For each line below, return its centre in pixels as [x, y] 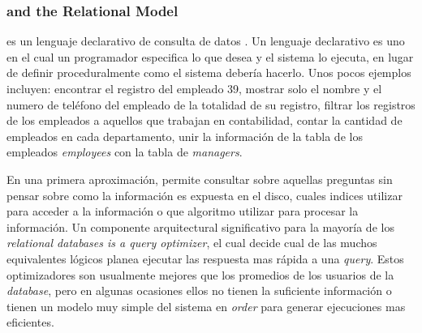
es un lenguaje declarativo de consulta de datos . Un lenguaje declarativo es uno [206, 41]
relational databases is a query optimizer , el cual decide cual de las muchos [192, 243]
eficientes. [30, 322]
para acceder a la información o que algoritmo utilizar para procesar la [183, 211]
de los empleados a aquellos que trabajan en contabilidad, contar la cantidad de [205, 120]
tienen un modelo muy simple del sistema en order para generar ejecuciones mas [206, 306]
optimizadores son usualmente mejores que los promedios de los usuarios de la [200, 274]
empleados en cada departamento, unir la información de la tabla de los [185, 136]
